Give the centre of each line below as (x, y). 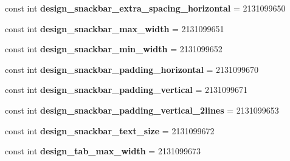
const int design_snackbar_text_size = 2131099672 (110, 130)
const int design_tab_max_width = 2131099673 (103, 151)
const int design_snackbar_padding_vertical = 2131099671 (126, 90)
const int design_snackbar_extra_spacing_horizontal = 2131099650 (145, 8)
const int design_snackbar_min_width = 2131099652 (114, 49)
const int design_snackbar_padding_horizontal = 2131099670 (132, 69)
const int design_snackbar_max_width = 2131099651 (115, 28)
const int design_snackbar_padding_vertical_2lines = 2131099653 (142, 110)
